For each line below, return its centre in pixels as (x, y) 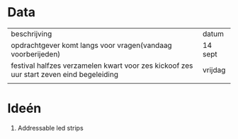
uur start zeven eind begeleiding (65, 74)
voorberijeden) (36, 54)
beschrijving (32, 34)
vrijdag (214, 70)
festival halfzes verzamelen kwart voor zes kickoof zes (102, 66)
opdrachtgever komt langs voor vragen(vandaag (91, 45)
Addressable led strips (50, 128)
